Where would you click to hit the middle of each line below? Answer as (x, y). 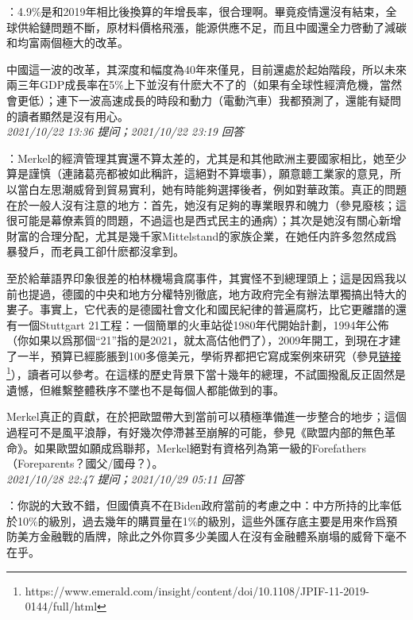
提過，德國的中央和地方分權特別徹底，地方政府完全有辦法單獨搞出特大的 (217, 293)
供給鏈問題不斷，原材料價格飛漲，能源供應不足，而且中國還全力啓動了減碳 (212, 27)
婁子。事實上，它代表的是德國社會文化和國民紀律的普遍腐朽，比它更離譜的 (201, 309)
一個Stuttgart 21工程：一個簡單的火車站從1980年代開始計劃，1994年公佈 (203, 324)
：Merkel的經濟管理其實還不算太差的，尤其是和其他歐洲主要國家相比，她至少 (206, 158)
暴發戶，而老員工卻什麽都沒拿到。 (95, 251)
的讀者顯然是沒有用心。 (68, 116)
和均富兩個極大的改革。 (68, 42)
